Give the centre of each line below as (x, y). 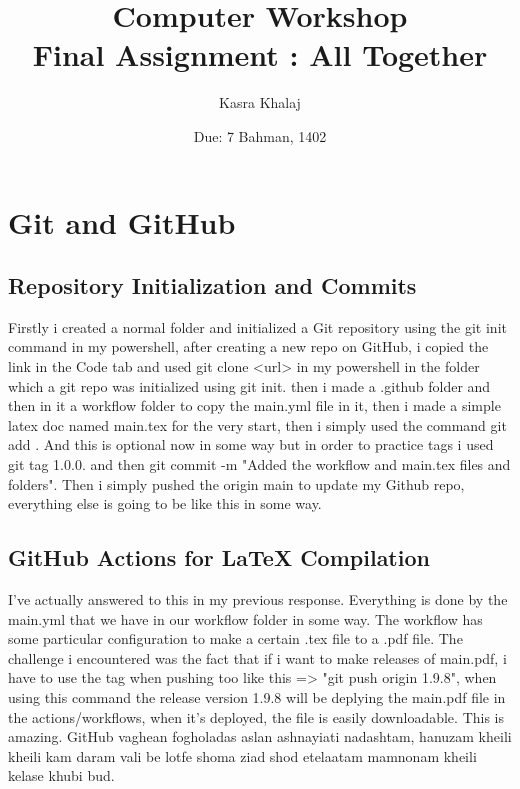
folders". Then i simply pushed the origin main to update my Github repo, (236, 483)
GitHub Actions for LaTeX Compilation (219, 557)
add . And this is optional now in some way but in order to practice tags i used (251, 444)
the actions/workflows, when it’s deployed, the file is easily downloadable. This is (256, 716)
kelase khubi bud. (61, 775)
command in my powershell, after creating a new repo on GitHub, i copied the (248, 346)
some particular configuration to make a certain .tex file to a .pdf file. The (235, 638)
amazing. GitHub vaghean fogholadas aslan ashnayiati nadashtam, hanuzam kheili (260, 736)
